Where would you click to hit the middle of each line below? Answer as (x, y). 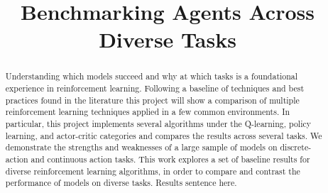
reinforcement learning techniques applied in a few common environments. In (148, 112)
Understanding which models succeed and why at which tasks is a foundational (152, 76)
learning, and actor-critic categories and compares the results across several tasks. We (164, 135)
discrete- (296, 147)
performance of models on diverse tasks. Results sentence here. (121, 183)
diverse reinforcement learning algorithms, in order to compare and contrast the (153, 171)
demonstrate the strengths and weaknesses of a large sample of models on (141, 147)
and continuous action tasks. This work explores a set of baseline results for (170, 159)
